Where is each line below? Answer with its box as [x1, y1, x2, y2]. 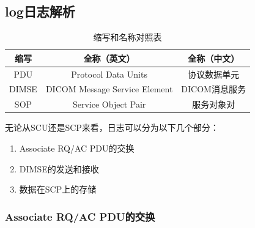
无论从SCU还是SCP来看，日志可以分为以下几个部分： [5, 121, 219, 134]
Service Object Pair [72, 98, 146, 111]
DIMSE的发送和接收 [19, 162, 99, 175]
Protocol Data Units [71, 67, 147, 80]
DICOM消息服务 [181, 83, 246, 95]
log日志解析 [5, 2, 75, 21]
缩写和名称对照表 [93, 31, 162, 43]
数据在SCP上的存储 [19, 183, 97, 196]
